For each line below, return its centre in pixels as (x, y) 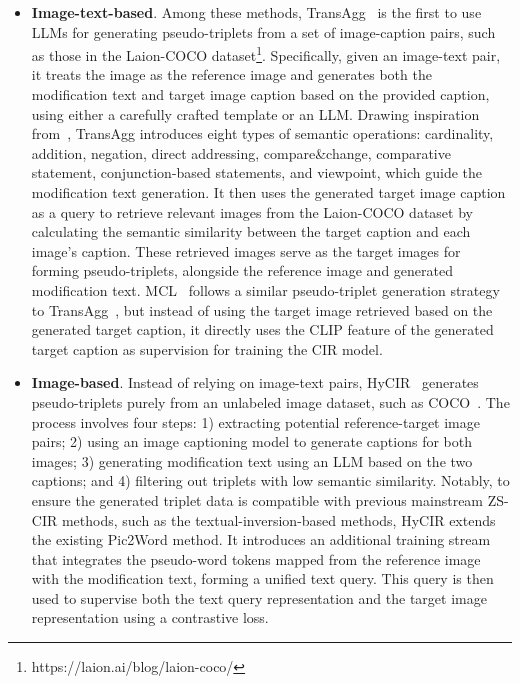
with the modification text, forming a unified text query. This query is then (262, 578)
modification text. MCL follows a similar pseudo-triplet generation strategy (265, 289)
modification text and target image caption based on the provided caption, (260, 94)
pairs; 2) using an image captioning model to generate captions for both (251, 441)
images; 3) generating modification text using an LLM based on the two (252, 460)
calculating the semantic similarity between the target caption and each (251, 231)
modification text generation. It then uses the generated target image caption (268, 192)
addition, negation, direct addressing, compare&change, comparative (241, 152)
